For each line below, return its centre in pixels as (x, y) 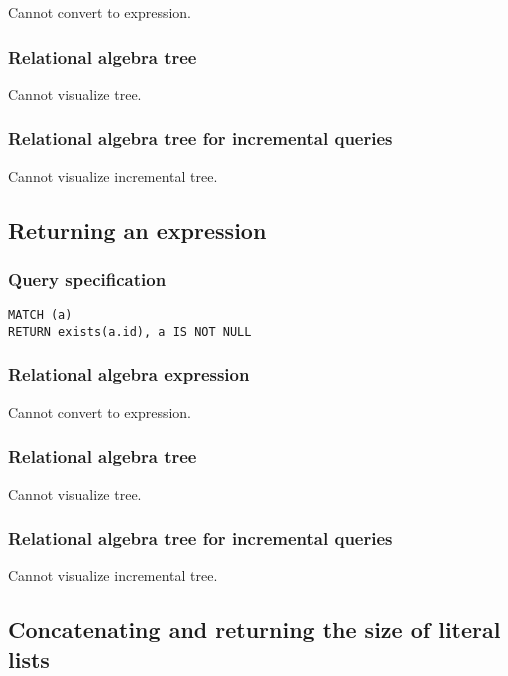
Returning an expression (137, 229)
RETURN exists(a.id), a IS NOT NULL (130, 331)
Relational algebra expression (129, 374)
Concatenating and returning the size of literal (254, 629)
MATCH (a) (40, 315)
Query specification (87, 278)
